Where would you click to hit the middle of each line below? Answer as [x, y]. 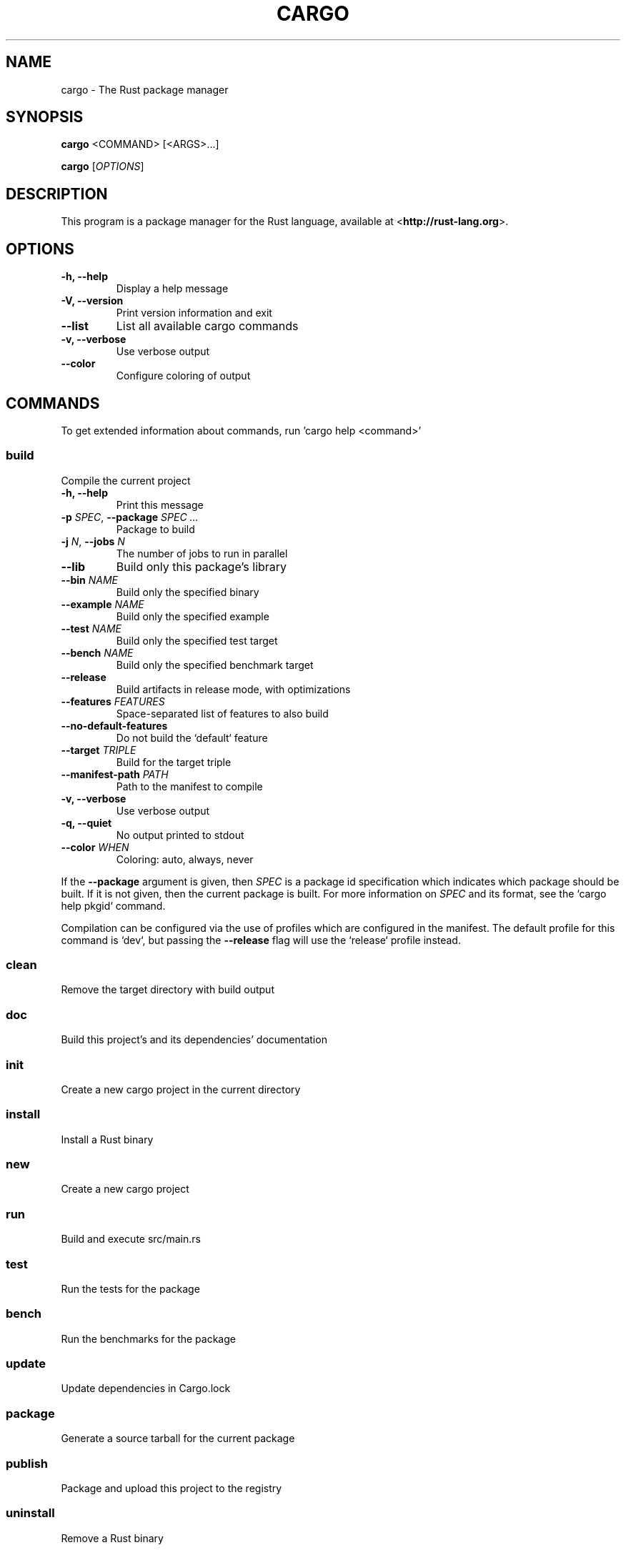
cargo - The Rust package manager [145, 89]
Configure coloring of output [183, 376]
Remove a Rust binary [112, 1538]
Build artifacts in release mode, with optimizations [233, 689]
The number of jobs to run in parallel [202, 553]
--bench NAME [97, 652]
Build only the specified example [193, 616]
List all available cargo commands [207, 326]
